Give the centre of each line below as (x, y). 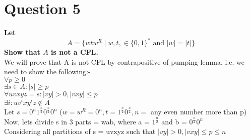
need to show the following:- (47, 72)
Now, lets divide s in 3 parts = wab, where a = (77, 121)
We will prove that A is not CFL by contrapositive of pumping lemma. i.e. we (124, 61)
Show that (22, 52)
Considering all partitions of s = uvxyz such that (80, 131)
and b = (174, 121)
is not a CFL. (75, 52)
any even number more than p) (199, 112)
